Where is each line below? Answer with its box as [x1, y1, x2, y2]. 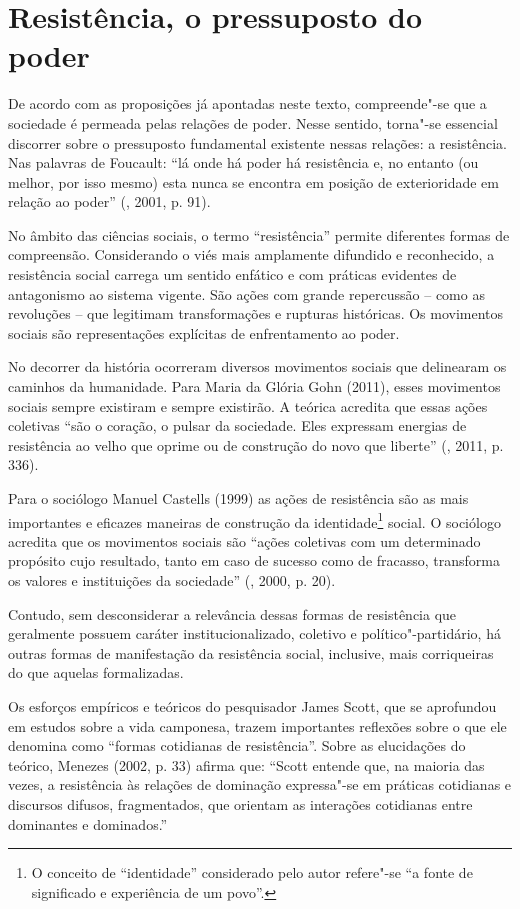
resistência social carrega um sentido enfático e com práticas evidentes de [8, 264, 457, 285]
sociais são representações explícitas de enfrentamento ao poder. [8, 322, 400, 343]
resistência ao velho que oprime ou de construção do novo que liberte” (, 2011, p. [8, 434, 504, 455]
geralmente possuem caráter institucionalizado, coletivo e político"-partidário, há [8, 623, 501, 644]
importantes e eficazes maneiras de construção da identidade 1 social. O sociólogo [8, 508, 501, 532]
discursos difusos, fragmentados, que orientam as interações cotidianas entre [8, 793, 473, 814]
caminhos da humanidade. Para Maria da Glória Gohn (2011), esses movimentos [8, 376, 501, 397]
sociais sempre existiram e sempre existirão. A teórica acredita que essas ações [8, 395, 488, 416]
